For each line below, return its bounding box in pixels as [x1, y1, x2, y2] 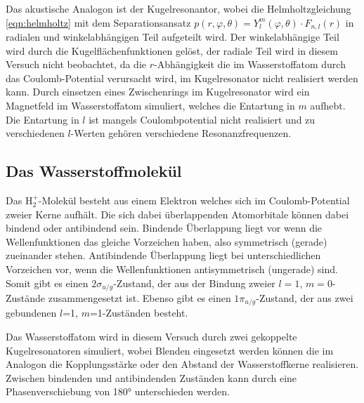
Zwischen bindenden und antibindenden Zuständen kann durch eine [6, 370, 297, 385]
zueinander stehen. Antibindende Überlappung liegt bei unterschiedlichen [6, 248, 321, 263]
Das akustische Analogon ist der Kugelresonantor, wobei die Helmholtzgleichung [6, 1, 351, 15]
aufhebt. [310, 98, 346, 113]
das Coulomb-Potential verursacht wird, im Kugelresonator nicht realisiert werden [6, 70, 358, 85]
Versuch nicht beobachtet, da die [6, 57, 147, 72]
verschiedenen [6, 126, 65, 140]
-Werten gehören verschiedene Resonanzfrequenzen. [70, 126, 292, 140]
